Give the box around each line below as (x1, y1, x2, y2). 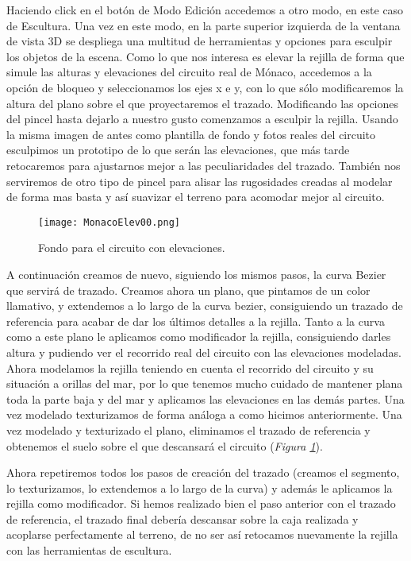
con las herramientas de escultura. (6, 542, 172, 559)
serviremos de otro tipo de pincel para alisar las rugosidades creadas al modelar (6, 172, 393, 189)
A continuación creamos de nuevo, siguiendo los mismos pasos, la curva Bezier (6, 265, 386, 282)
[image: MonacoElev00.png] (38, 216, 180, 228)
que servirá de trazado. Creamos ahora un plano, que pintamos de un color (6, 281, 371, 298)
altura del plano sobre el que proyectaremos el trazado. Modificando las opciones (6, 95, 399, 111)
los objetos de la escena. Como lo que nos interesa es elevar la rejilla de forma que (6, 48, 405, 64)
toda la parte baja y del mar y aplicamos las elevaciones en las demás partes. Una (6, 390, 405, 407)
